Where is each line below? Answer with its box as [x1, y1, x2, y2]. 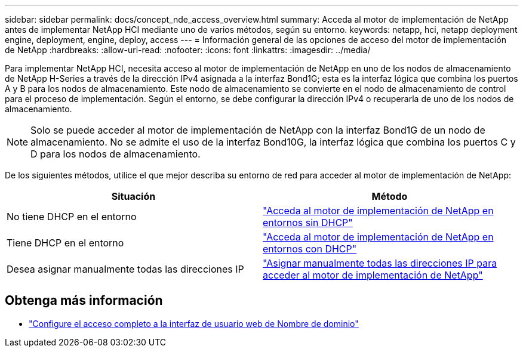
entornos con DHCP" [263, 243, 357, 255]
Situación [111, 190, 156, 202]
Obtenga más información [5, 293, 163, 308]
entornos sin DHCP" [263, 217, 353, 229]
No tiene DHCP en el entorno [7, 211, 137, 223]
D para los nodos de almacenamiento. [30, 148, 201, 160]
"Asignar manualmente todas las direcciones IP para [263, 257, 497, 269]
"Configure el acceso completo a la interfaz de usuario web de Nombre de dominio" [29, 318, 359, 329]
